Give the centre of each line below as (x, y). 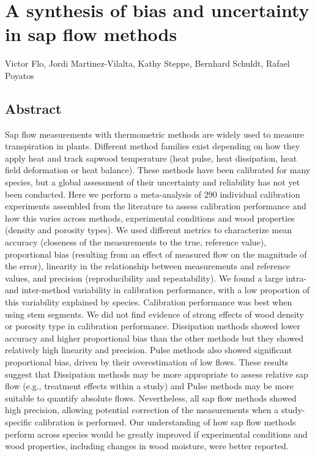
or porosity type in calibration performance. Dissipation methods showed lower (153, 326)
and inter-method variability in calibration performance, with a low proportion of (157, 290)
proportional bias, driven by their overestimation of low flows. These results (147, 361)
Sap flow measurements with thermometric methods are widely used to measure (154, 134)
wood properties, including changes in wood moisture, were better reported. (147, 446)
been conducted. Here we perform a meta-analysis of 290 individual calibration (153, 194)
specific (19, 421)
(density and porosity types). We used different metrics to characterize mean (149, 230)
